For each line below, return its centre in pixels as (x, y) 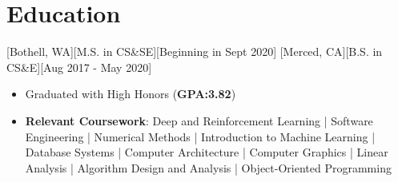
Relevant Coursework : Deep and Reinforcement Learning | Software (199, 120)
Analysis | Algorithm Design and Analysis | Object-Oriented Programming (208, 167)
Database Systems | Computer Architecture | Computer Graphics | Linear (207, 152)
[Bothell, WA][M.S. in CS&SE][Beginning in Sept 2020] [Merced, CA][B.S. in (195, 51)
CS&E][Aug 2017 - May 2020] (79, 67)
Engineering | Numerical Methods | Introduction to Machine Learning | (200, 136)
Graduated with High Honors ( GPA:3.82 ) (131, 94)
